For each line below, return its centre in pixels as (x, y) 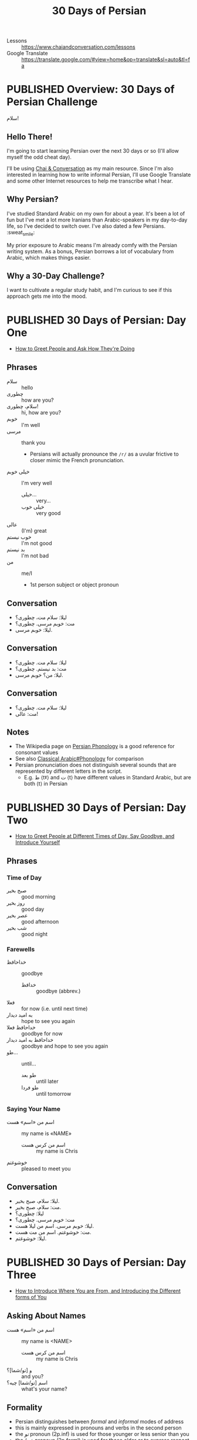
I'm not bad (35, 556)
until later (47, 1081)
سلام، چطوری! (23, 406)
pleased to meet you (46, 1168)
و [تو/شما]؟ (19, 1370)
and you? (33, 1377)
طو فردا (30, 1088)
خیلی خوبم (18, 472)
